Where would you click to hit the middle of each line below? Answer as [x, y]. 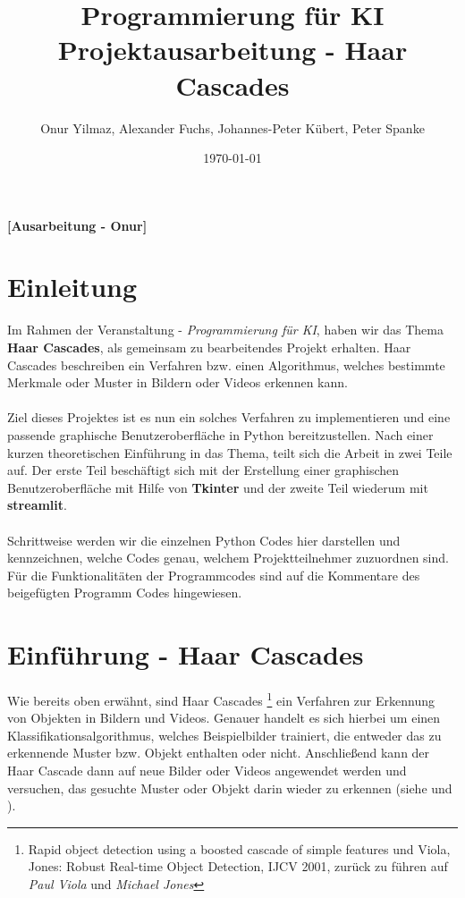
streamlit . [37, 505]
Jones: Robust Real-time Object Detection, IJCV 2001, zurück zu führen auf [238, 866]
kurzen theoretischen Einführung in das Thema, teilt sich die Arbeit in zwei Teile [230, 452]
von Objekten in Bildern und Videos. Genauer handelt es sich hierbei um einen [224, 718]
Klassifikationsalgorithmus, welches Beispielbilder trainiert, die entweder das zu [224, 735]
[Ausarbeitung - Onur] [77, 225]
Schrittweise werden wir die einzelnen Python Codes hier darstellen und [204, 540]
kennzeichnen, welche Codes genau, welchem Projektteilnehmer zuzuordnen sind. [228, 558]
